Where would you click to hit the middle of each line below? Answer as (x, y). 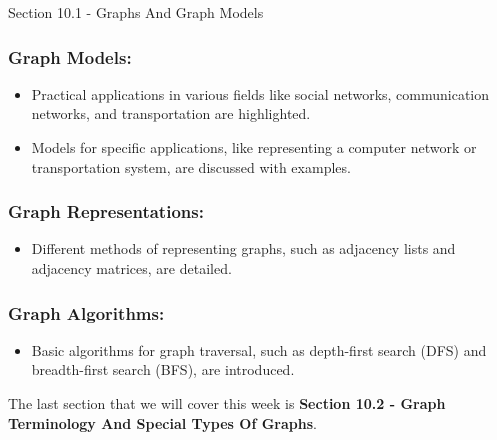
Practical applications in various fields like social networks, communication (260, 93)
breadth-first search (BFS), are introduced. (163, 369)
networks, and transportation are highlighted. (171, 113)
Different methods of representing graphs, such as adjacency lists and (243, 248)
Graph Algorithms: (86, 312)
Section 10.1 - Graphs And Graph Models (136, 12)
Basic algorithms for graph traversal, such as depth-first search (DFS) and (259, 349)
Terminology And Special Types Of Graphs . (162, 422)
